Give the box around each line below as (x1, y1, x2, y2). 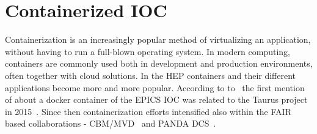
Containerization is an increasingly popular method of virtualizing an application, (5, 33, 311, 46)
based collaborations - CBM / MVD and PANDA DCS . (5, 117, 216, 130)
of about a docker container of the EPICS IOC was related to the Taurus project (5, 93, 308, 106)
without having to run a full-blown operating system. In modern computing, (5, 45, 290, 58)
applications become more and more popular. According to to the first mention (5, 81, 305, 94)
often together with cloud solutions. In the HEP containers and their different (5, 69, 296, 81)
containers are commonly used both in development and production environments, (5, 57, 313, 70)
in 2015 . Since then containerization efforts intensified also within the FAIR (5, 105, 291, 117)
